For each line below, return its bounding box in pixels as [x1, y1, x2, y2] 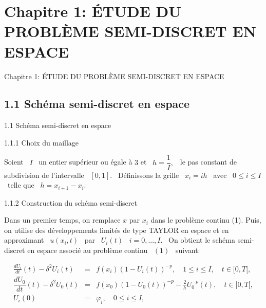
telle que [7, 179, 34, 190]
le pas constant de [180, 156, 237, 167]
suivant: [175, 244, 200, 255]
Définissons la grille [118, 169, 179, 180]
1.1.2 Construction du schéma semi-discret [4, 197, 137, 208]
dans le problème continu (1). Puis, [150, 214, 261, 225]
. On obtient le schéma [160, 234, 236, 245]
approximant [4, 234, 44, 245]
